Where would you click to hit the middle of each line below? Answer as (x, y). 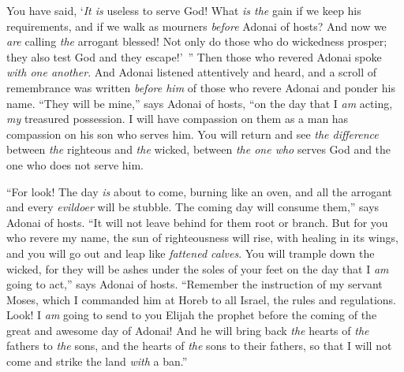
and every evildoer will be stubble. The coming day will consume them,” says (193, 207)
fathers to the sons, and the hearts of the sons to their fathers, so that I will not (199, 346)
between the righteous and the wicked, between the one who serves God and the (199, 149)
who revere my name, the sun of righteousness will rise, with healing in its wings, (202, 238)
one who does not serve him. (75, 164)
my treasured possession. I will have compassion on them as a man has (178, 119)
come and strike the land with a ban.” (97, 361)
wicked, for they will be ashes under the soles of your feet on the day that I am (198, 268)
